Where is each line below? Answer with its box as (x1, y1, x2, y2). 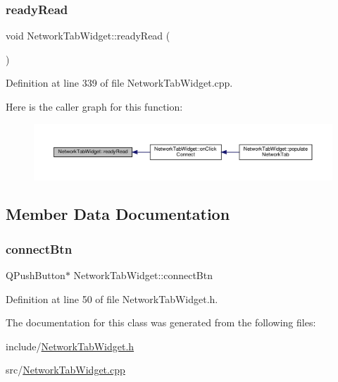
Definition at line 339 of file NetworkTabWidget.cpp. (6, 75, 233, 90)
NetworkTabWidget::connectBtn (73, 268, 213, 283)
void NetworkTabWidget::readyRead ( (6, 28, 170, 43)
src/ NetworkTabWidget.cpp (6, 362, 125, 377)
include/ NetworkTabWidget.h (6, 338, 134, 353)
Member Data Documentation (6, 203, 230, 225)
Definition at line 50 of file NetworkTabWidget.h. (6, 291, 218, 306)
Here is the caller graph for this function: (6, 99, 183, 113)
